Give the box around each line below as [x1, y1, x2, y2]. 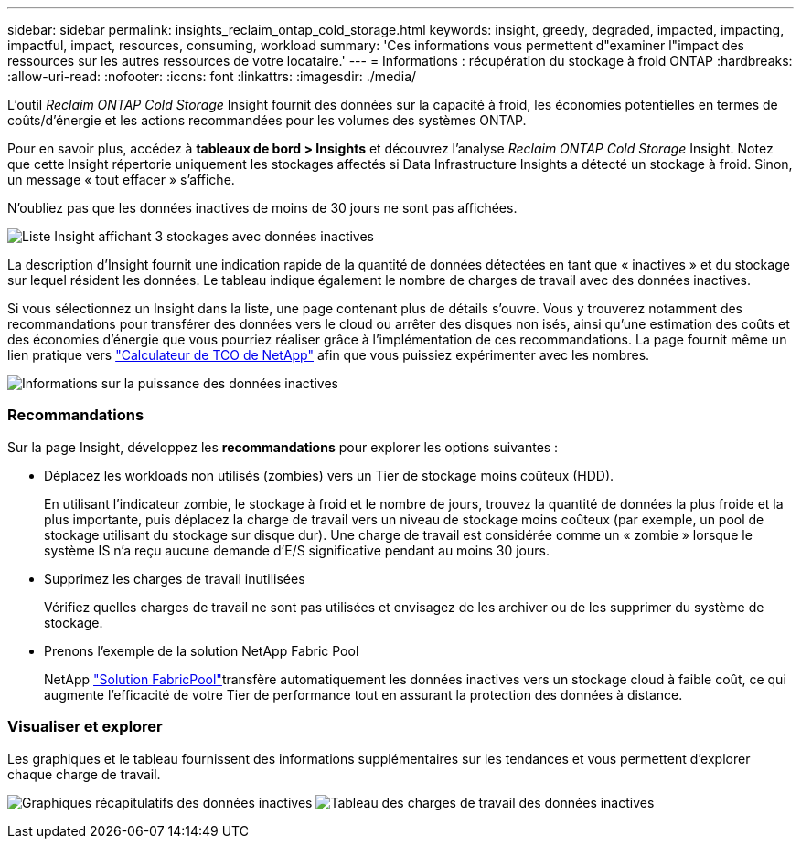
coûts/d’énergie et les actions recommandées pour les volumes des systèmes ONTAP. [7, 112, 527, 128]
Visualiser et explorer [7, 717, 163, 736]
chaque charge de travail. [7, 766, 161, 782]
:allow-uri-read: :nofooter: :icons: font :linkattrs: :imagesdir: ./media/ [7, 69, 417, 84]
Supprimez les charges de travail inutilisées [44, 570, 305, 587]
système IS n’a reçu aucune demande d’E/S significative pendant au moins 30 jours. [44, 542, 550, 558]
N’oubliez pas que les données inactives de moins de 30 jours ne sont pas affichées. [7, 200, 518, 216]
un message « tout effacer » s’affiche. [7, 172, 235, 187]
